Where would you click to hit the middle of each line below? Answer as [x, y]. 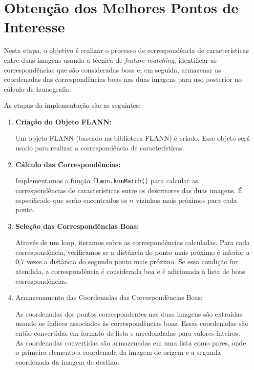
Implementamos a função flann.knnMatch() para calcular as [107, 181]
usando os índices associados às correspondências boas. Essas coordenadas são [132, 323]
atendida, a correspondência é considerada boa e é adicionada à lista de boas [130, 271]
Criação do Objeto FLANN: [63, 121]
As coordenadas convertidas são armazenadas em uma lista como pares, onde [131, 342]
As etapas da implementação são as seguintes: [73, 105]
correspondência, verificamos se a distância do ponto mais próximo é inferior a [132, 252]
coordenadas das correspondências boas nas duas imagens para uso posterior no [123, 79]
